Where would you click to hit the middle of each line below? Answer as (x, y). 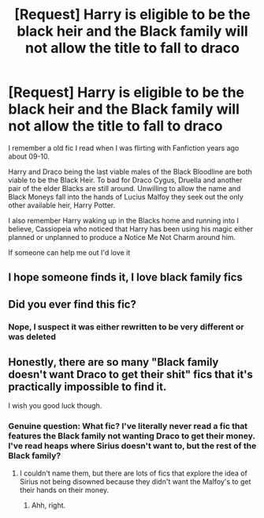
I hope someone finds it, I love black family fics (125, 278)
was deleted (32, 336)
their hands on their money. (64, 490)
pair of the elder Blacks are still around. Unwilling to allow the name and (125, 188)
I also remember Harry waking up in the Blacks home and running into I (123, 220)
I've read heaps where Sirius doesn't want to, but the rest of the (132, 446)
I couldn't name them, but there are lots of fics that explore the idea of (134, 473)
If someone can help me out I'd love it (69, 252)
